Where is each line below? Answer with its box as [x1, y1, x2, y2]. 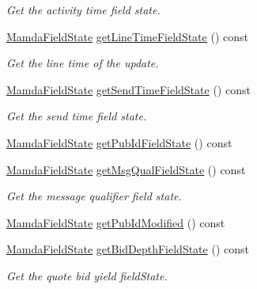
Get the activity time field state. [6, 2, 161, 17]
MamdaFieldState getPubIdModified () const [6, 214, 225, 230]
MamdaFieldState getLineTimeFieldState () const [6, 28, 248, 44]
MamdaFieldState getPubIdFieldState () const [6, 134, 232, 150]
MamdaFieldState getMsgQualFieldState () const [6, 161, 246, 177]
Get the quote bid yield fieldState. [6, 267, 168, 283]
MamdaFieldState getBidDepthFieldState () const [6, 241, 249, 257]
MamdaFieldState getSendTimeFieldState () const [6, 81, 251, 97]
